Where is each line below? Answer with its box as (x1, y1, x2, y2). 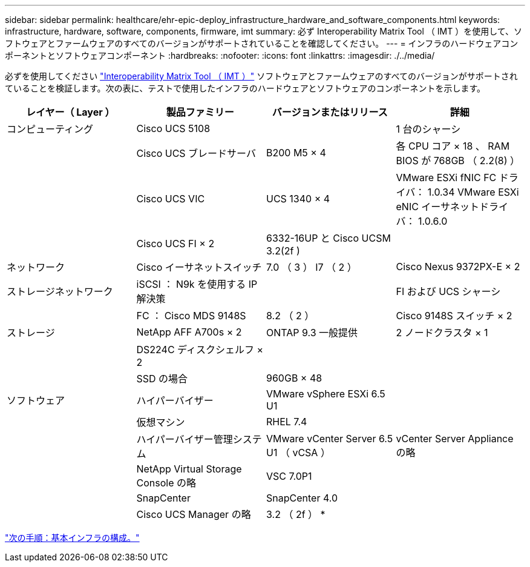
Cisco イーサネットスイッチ (136, 261, 262, 273)
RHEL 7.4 (266, 416, 307, 428)
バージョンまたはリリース (272, 106, 388, 118)
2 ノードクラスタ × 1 (396, 327, 488, 339)
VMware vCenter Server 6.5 (266, 433, 393, 445)
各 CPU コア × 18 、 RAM (396, 140, 510, 152)
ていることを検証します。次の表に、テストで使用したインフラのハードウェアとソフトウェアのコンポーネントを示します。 (5, 83, 486, 93)
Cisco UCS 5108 (136, 122, 211, 134)
